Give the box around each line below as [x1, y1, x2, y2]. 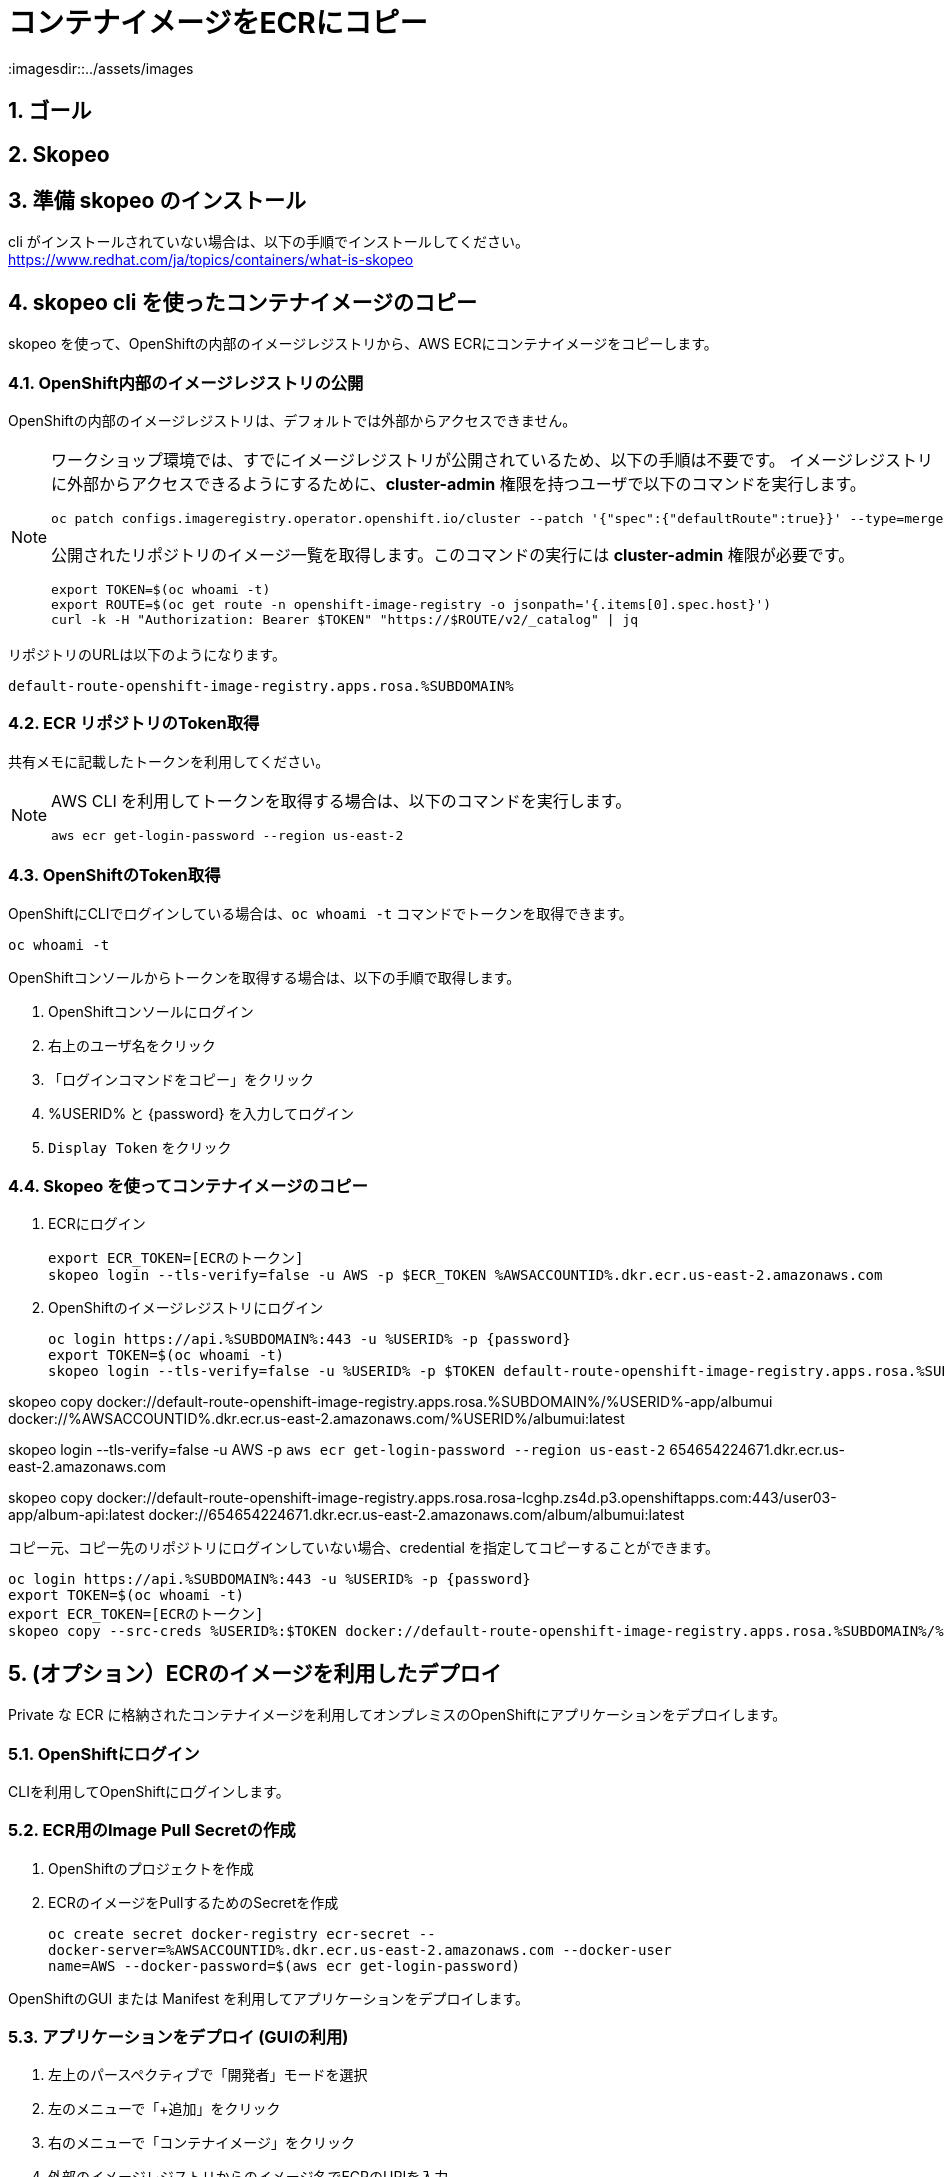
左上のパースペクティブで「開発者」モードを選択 [48, 2066, 368, 2084]
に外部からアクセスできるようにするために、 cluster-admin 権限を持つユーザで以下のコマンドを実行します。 [51, 474, 866, 495]
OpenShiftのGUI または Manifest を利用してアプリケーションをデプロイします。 [8, 1989, 530, 2007]
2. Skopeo [8, 141, 110, 167]
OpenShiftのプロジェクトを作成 [48, 1859, 254, 1877]
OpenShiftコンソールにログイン [48, 1002, 254, 1020]
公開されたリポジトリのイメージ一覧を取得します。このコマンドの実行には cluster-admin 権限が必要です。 [51, 545, 855, 566]
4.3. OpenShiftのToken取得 [8, 865, 221, 886]
